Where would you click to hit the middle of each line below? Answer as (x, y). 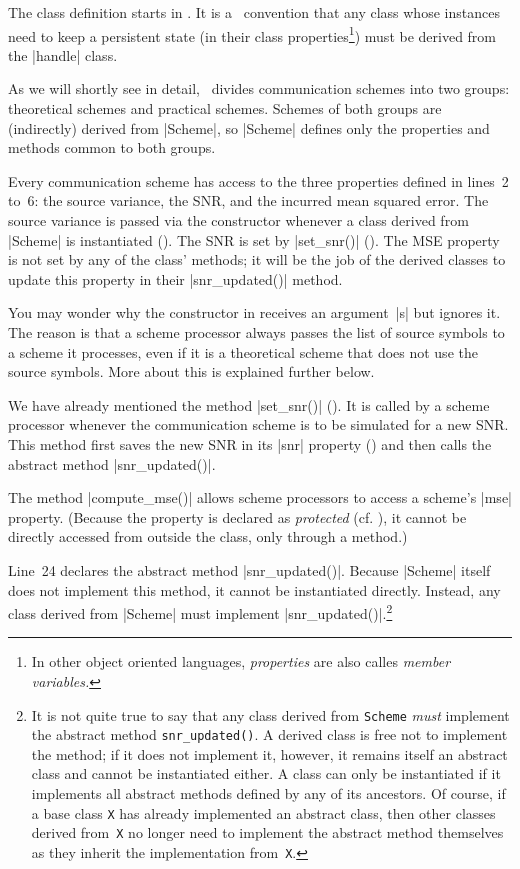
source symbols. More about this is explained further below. (191, 371)
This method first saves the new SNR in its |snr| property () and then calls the (250, 443)
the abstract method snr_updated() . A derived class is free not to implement (269, 734)
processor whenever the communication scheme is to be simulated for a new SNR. (258, 424)
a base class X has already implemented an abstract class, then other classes (263, 812)
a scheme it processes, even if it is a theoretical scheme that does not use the (243, 351)
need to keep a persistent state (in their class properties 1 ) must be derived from (252, 34)
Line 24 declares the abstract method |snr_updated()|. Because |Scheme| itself (249, 569)
